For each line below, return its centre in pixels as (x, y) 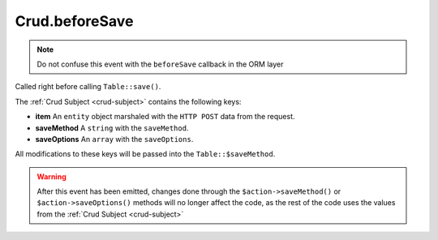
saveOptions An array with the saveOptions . (114, 139)
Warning (52, 176)
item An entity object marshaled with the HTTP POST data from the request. (165, 117)
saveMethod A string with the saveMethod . (112, 128)
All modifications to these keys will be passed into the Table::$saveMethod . (145, 154)
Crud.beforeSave (74, 21)
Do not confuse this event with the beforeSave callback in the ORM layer (160, 64)
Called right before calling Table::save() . (88, 87)
